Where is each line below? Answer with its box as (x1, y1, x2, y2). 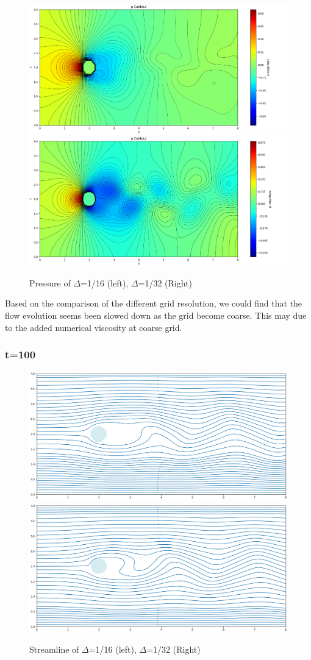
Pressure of (29, 276, 71, 289)
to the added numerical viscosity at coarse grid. (5, 321, 182, 333)
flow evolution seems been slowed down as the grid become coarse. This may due (5, 308, 307, 321)
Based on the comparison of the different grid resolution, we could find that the (5, 297, 302, 310)
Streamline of (29, 643, 79, 656)
